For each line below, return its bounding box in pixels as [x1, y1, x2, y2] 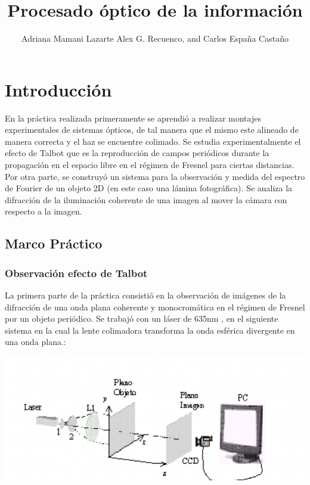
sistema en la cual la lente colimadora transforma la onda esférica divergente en [5, 324, 295, 336]
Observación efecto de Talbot [5, 265, 148, 280]
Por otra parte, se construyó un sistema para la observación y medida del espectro [5, 170, 305, 182]
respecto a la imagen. [5, 205, 82, 217]
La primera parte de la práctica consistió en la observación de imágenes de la [5, 289, 286, 301]
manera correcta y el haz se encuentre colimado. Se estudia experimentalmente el [5, 135, 301, 147]
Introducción [5, 77, 112, 101]
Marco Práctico [5, 234, 103, 253]
